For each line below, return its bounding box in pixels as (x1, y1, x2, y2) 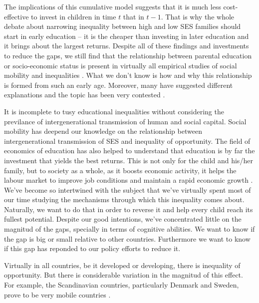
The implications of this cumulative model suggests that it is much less (4, 1, 221, 11)
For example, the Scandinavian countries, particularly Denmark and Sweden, (4, 280, 239, 290)
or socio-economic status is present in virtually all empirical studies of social (4, 60, 237, 70)
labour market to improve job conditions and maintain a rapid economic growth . (4, 175, 253, 185)
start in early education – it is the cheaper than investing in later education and (4, 30, 249, 41)
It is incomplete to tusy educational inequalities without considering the (4, 106, 224, 116)
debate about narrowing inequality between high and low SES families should (4, 21, 241, 31)
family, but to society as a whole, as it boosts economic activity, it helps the (4, 165, 237, 175)
